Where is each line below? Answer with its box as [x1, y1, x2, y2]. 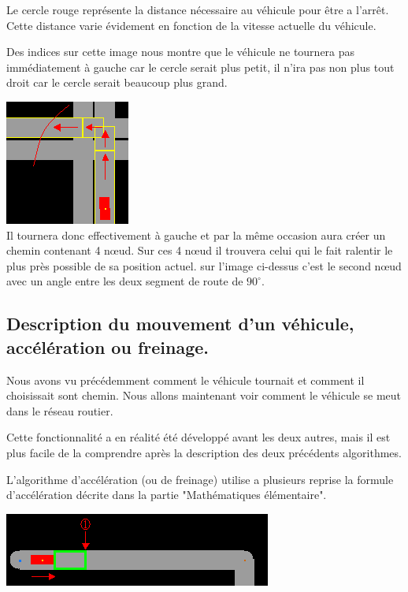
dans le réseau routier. [6, 402, 113, 419]
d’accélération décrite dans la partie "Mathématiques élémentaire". [6, 486, 327, 503]
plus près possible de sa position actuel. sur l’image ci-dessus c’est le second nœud [6, 257, 402, 274]
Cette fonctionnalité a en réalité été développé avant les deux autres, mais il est [6, 429, 391, 445]
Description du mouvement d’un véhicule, [6, 311, 354, 336]
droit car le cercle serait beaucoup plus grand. [6, 74, 228, 91]
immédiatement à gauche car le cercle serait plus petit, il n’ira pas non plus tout [6, 58, 395, 75]
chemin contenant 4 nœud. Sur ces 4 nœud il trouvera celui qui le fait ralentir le [6, 242, 393, 259]
